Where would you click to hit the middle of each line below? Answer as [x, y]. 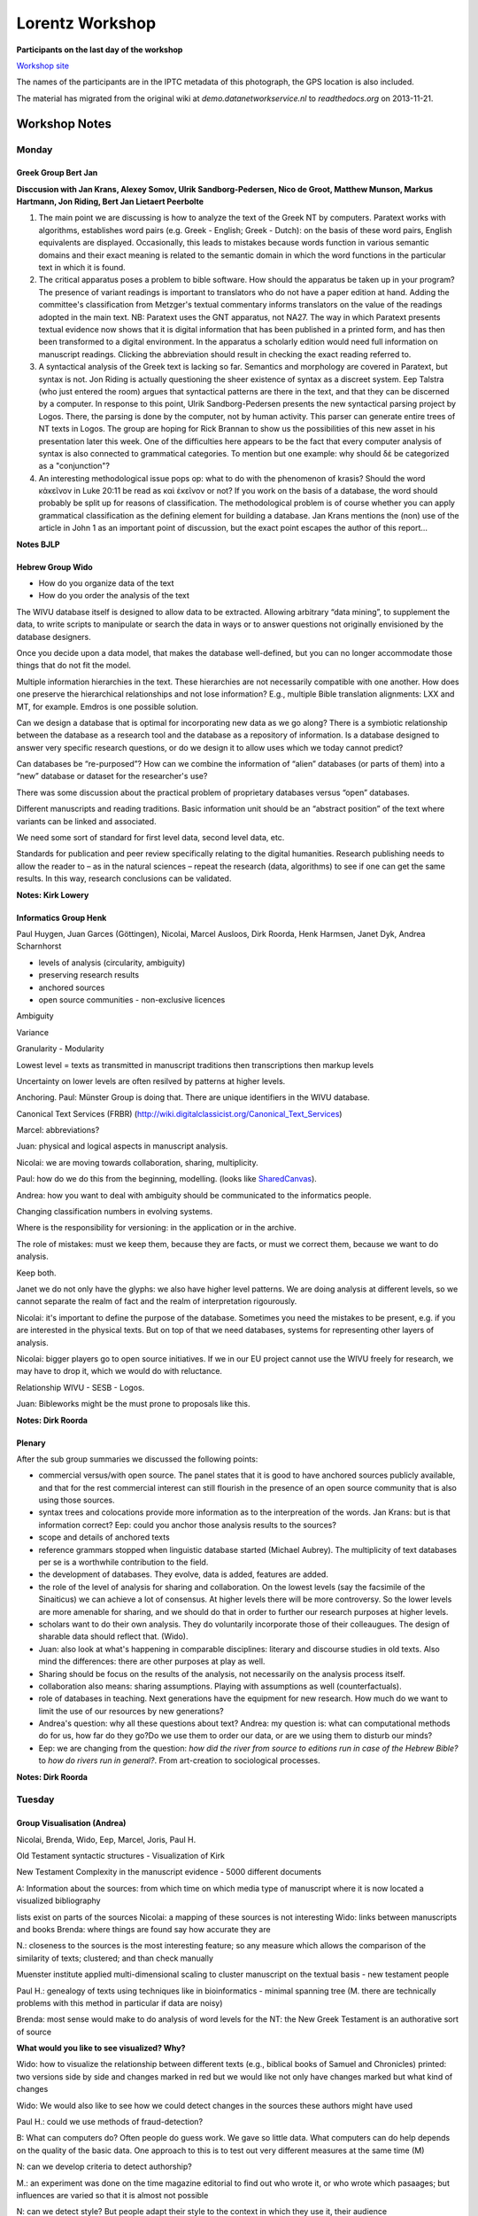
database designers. [54, 636]
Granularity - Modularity [60, 1049]
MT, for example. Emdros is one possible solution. [108, 706]
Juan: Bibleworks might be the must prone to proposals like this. [134, 1404]
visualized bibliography [58, 1900]
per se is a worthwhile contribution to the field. [123, 1562]
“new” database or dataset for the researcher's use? [112, 776]
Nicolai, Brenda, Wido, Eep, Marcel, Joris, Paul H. [106, 1839]
